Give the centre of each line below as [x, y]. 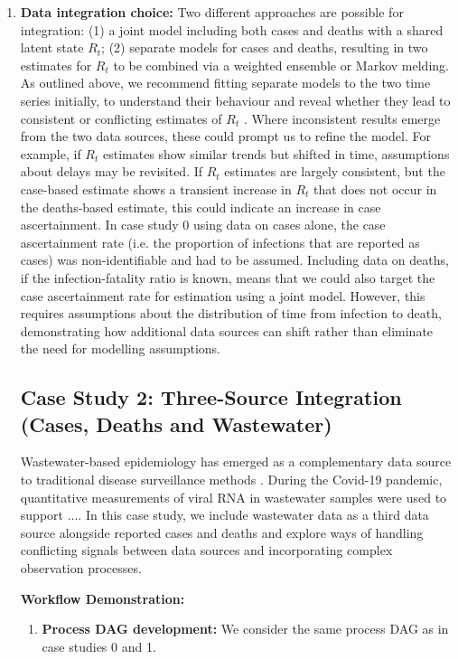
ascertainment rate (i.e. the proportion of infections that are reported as [220, 242]
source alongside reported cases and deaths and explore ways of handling [222, 532]
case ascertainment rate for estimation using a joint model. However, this [223, 295]
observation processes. [81, 568]
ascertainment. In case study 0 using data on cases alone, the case [203, 225]
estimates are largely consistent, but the [335, 171]
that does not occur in [375, 188]
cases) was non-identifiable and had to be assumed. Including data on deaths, [234, 260]
